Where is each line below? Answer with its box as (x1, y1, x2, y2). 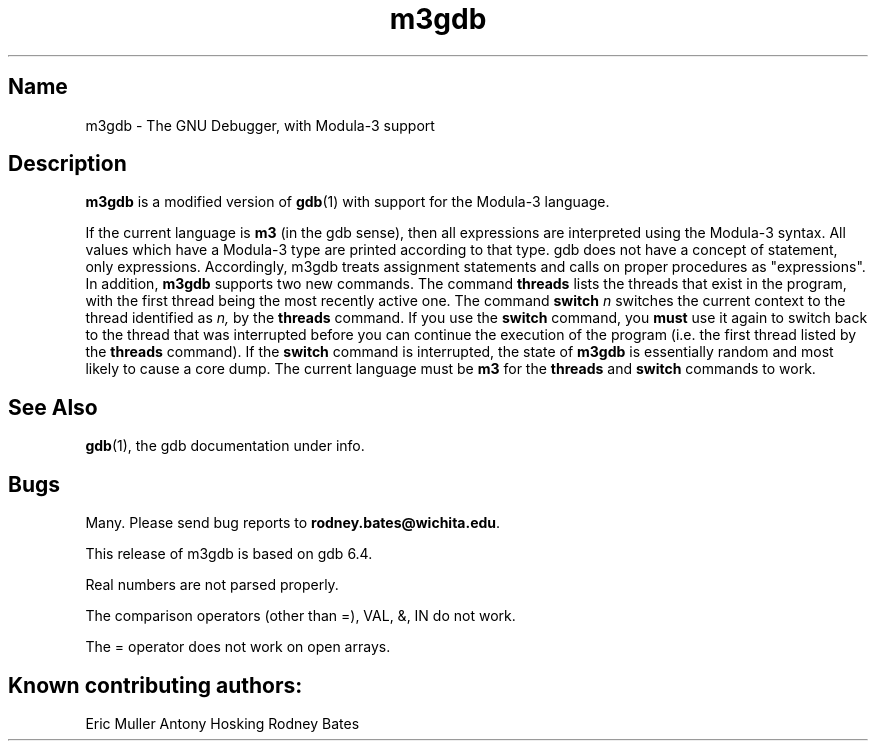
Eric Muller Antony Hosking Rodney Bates (85, 714, 360, 732)
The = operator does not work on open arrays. (85, 638, 391, 656)
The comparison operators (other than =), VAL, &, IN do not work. (85, 607, 516, 625)
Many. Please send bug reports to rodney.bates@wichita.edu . (85, 514, 501, 532)
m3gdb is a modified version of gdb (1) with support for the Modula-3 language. (85, 193, 610, 211)
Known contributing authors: (8, 672, 303, 698)
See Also (8, 394, 98, 420)
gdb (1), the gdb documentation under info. (85, 437, 365, 455)
